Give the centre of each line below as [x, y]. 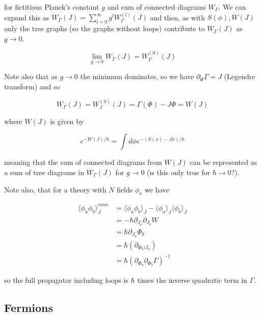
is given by [67, 121]
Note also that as [31, 76]
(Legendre [240, 76]
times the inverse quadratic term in [192, 280]
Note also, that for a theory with [55, 189]
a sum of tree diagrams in [44, 172]
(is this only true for [178, 172]
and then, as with [178, 17]
